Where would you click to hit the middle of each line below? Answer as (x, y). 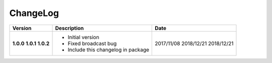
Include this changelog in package (109, 49)
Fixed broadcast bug (92, 43)
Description (70, 28)
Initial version (83, 37)
